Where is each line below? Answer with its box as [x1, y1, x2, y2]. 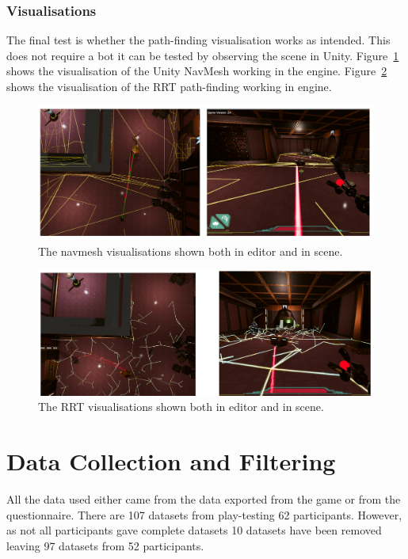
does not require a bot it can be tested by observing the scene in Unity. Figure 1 [6, 47, 399, 63]
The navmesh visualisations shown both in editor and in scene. [38, 242, 343, 259]
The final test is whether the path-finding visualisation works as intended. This [6, 32, 391, 48]
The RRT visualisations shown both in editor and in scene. [38, 398, 324, 415]
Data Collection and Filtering [6, 445, 336, 477]
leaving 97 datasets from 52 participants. [6, 537, 204, 553]
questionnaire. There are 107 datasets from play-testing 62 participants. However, [6, 506, 402, 523]
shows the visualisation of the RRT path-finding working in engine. [6, 78, 332, 94]
